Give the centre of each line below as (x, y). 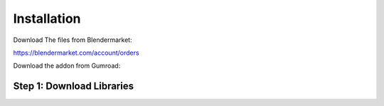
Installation (47, 18)
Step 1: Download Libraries (74, 86)
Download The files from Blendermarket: (73, 40)
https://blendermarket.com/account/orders (76, 53)
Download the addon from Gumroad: (67, 66)
